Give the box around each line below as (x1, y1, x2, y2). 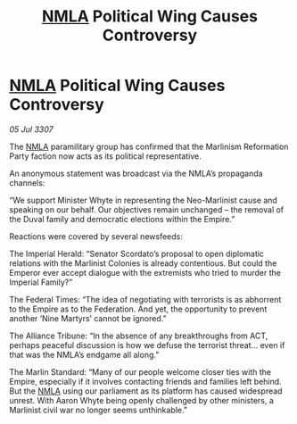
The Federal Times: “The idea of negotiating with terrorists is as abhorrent (9, 294, 282, 304)
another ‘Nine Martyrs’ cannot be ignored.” (9, 312, 167, 323)
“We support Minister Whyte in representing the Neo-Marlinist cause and (9, 195, 278, 205)
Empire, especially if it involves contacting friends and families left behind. (9, 376, 283, 387)
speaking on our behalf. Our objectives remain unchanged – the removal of (9, 204, 285, 215)
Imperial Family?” (9, 277, 73, 287)
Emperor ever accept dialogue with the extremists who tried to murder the (9, 267, 281, 278)
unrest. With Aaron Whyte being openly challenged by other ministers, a (9, 395, 275, 405)
